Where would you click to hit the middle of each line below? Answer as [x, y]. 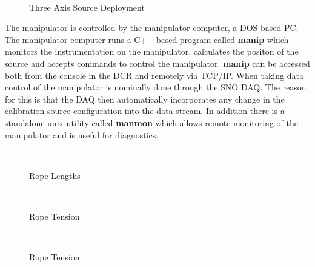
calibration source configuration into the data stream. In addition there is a [145, 111]
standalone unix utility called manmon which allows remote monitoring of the [151, 122]
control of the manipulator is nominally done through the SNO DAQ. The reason [156, 87]
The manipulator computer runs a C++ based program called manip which [147, 39]
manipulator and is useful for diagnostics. [82, 134]
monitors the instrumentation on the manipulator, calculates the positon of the [152, 51]
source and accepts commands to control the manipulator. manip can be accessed [157, 63]
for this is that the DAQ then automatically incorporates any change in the [145, 99]
